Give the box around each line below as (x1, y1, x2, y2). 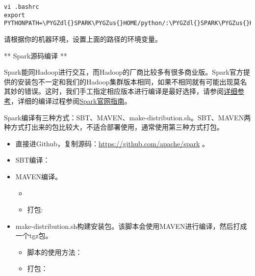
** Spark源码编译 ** (4, 50, 67, 60)
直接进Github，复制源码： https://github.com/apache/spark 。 (15, 138, 209, 148)
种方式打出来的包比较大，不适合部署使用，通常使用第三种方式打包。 (4, 122, 224, 132)
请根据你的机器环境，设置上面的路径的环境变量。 (4, 33, 162, 44)
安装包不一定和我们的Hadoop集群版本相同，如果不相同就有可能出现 (17, 76, 233, 86)
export (4, 11, 25, 19)
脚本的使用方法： (27, 247, 82, 257)
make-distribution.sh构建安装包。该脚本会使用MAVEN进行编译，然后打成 (15, 221, 247, 231)
